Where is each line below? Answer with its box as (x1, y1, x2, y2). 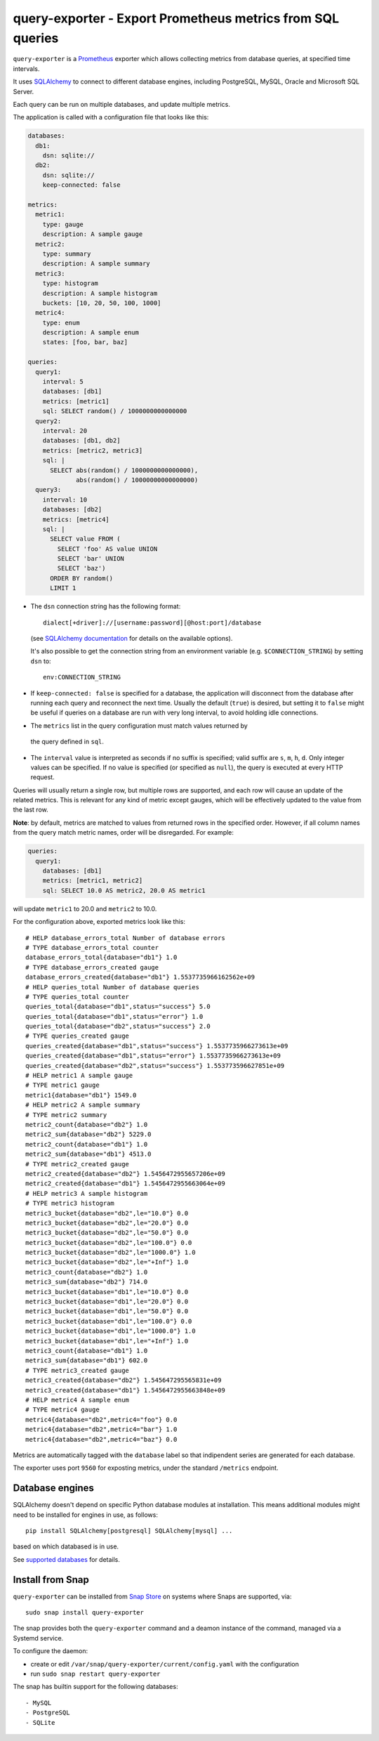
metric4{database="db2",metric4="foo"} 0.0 (25, 1416, 178, 1423)
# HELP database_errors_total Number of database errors (25, 934, 226, 941)
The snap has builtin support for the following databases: (13, 1683, 178, 1691)
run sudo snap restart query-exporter (30, 1669, 161, 1678)
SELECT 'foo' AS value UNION (57, 545, 158, 553)
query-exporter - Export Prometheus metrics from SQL (13, 11, 340, 26)
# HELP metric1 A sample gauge (25, 1071, 133, 1080)
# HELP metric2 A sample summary (25, 1101, 140, 1109)
